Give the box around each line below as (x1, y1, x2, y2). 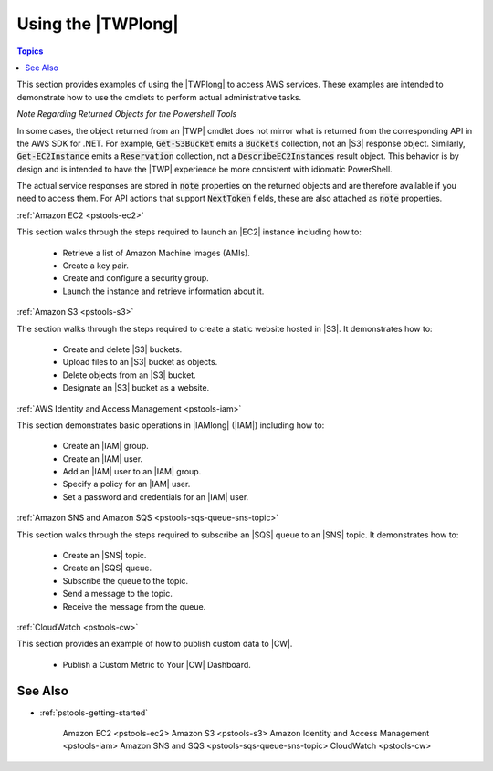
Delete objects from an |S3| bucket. (62, 370, 196, 380)
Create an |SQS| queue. (62, 562, 152, 574)
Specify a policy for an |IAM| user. (62, 479, 191, 490)
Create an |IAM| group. (62, 441, 150, 452)
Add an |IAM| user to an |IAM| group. (62, 466, 202, 477)
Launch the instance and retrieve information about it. (62, 286, 265, 297)
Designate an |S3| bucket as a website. (62, 382, 210, 393)
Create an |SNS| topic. (62, 550, 147, 561)
